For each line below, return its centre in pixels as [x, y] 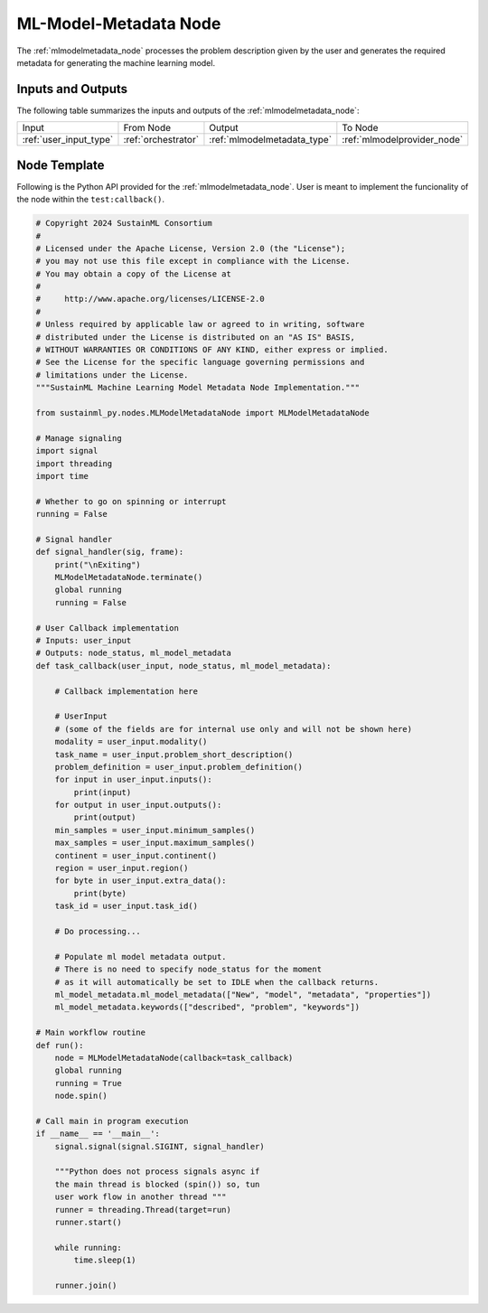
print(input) [103, 792]
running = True [88, 1083]
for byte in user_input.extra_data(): [141, 881]
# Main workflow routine [91, 1033]
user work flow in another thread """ [141, 1197]
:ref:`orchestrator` [161, 140]
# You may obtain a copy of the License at [134, 274]
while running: [88, 1247]
